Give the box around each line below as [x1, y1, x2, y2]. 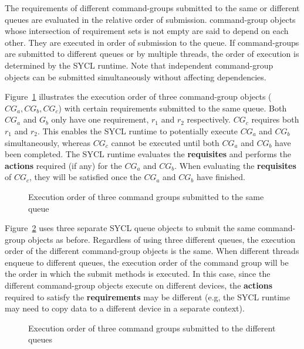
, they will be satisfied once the [29, 171, 141, 183]
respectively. [187, 113, 231, 126]
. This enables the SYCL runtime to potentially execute [37, 124, 238, 137]
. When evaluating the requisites [174, 159, 296, 171]
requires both [251, 113, 299, 126]
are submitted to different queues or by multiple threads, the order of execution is [5, 48, 299, 60]
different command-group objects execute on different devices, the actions [5, 279, 273, 292]
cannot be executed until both [111, 136, 219, 148]
